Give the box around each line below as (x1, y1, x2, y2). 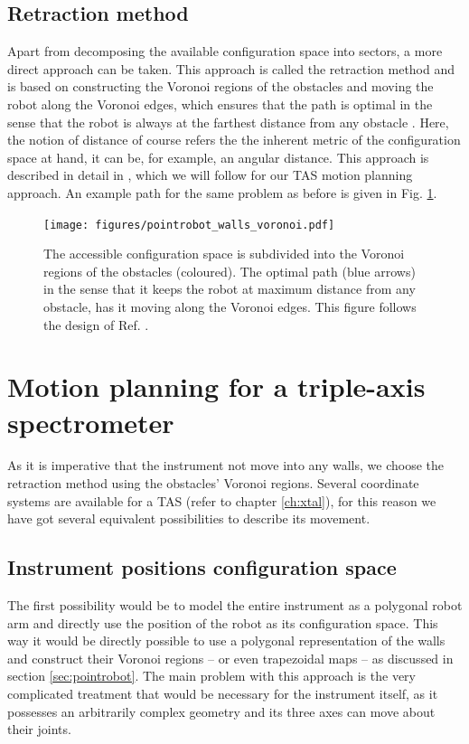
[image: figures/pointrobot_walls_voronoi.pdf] (43, 218, 335, 231)
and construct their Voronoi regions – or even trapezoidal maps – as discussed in (7, 648, 454, 667)
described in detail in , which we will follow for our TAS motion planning (7, 165, 413, 184)
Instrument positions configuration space (7, 553, 397, 581)
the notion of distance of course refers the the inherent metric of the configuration (7, 130, 461, 149)
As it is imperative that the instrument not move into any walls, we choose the (7, 456, 445, 475)
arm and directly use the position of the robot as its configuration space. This (7, 613, 438, 632)
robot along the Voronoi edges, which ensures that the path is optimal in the (7, 94, 433, 113)
